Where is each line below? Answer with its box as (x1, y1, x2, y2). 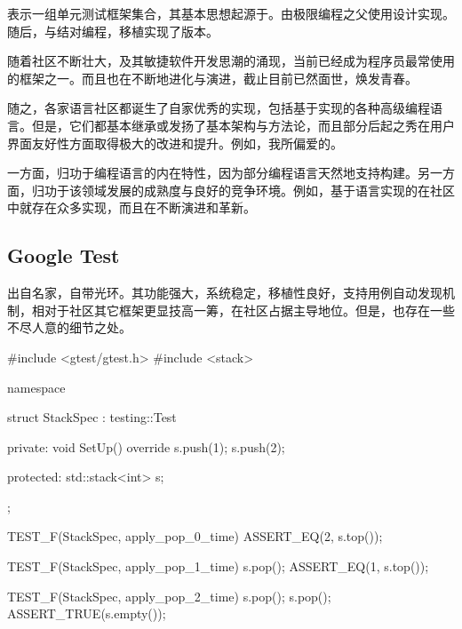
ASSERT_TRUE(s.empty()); (7, 604, 166, 623)
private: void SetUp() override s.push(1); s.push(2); (7, 437, 285, 456)
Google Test (7, 242, 120, 269)
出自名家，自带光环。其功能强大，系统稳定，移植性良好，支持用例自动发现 (7, 283, 442, 302)
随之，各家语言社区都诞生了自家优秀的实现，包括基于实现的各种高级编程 (7, 99, 430, 117)
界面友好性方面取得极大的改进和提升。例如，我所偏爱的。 (7, 133, 343, 152)
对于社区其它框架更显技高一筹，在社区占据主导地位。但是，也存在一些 (44, 300, 455, 319)
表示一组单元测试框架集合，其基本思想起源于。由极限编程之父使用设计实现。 (7, 4, 455, 22)
